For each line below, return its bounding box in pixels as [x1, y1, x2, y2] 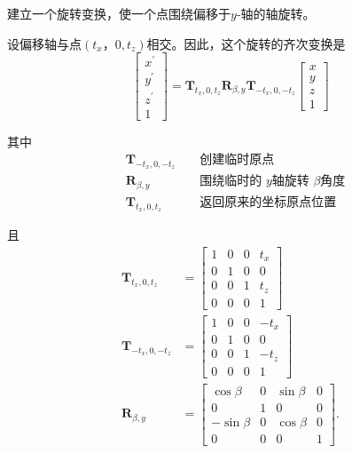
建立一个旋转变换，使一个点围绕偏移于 [7, 4, 231, 22]
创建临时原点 [199, 154, 275, 167]
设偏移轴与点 [7, 34, 82, 52]
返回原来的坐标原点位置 [199, 195, 337, 209]
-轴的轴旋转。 [236, 4, 316, 22]
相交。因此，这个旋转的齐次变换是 [146, 34, 346, 52]
